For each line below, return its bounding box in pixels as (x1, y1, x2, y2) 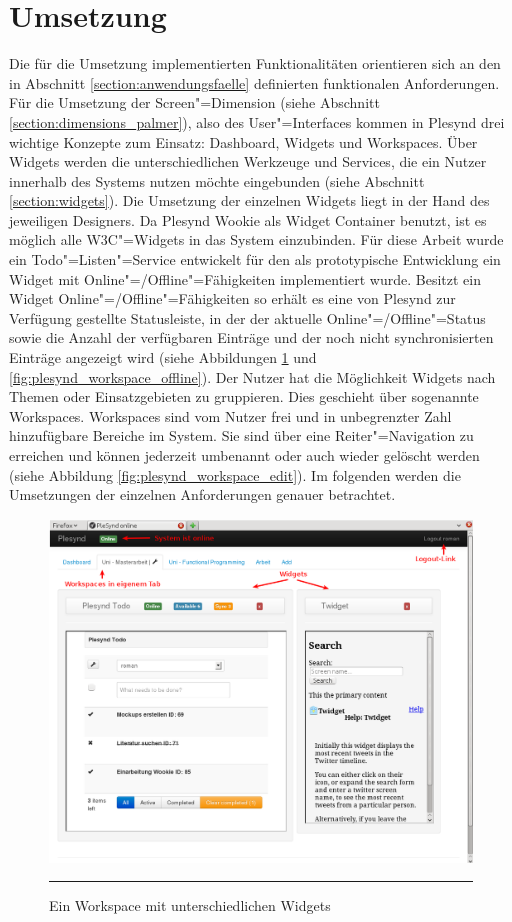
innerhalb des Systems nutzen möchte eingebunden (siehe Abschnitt (9, 170, 425, 191)
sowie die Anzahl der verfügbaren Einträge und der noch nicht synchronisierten (9, 327, 494, 348)
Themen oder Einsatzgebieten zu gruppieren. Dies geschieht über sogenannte (9, 386, 479, 407)
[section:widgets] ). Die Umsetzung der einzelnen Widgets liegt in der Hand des (9, 190, 490, 211)
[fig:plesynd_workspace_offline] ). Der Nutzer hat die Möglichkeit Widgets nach (9, 366, 496, 387)
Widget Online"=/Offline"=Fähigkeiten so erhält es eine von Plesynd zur (9, 288, 456, 309)
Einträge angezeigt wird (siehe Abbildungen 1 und (9, 347, 317, 368)
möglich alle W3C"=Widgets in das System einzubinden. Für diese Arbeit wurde (9, 229, 504, 250)
